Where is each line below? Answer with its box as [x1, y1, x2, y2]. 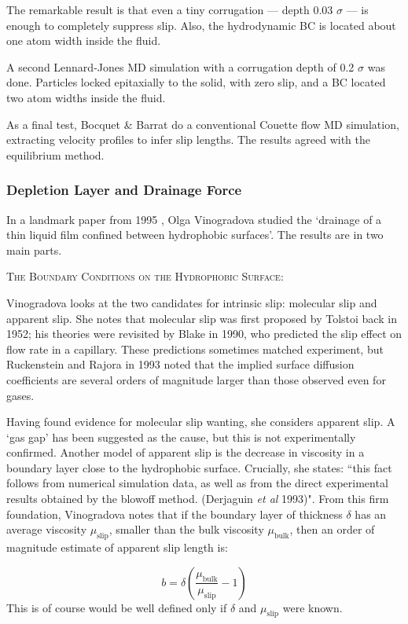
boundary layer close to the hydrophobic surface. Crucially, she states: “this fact [6, 459, 392, 475]
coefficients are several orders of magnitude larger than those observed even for [6, 371, 386, 387]
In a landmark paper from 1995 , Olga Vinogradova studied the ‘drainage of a [6, 211, 382, 227]
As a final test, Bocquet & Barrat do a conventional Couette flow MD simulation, [6, 116, 399, 132]
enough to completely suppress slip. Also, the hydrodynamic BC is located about [6, 17, 396, 33]
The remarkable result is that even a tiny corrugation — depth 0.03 [6, 2, 333, 17]
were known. [282, 599, 343, 615]
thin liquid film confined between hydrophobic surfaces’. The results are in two [6, 226, 384, 243]
